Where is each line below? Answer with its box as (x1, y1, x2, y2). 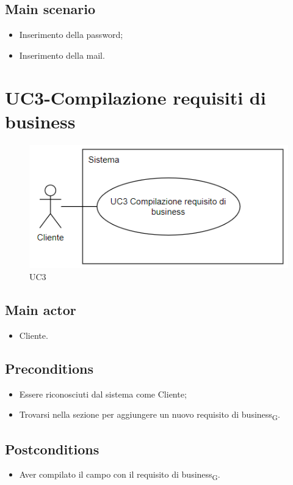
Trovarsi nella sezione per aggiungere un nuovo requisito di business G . (19, 408, 280, 422)
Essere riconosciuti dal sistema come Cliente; (19, 387, 187, 400)
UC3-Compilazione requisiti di (5, 84, 266, 109)
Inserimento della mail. (19, 48, 105, 61)
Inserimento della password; (19, 28, 123, 41)
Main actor (5, 300, 76, 319)
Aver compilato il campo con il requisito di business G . (19, 468, 220, 483)
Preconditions (5, 358, 93, 377)
